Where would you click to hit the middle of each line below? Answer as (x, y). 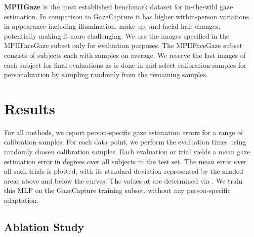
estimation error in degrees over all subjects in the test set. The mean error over (125, 161)
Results (30, 108)
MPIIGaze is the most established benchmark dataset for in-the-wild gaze (119, 6)
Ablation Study (44, 227)
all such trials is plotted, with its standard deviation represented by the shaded (124, 171)
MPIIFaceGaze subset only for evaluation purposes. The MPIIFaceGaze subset (123, 45)
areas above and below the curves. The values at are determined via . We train (123, 180)
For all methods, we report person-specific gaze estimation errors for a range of (124, 132)
